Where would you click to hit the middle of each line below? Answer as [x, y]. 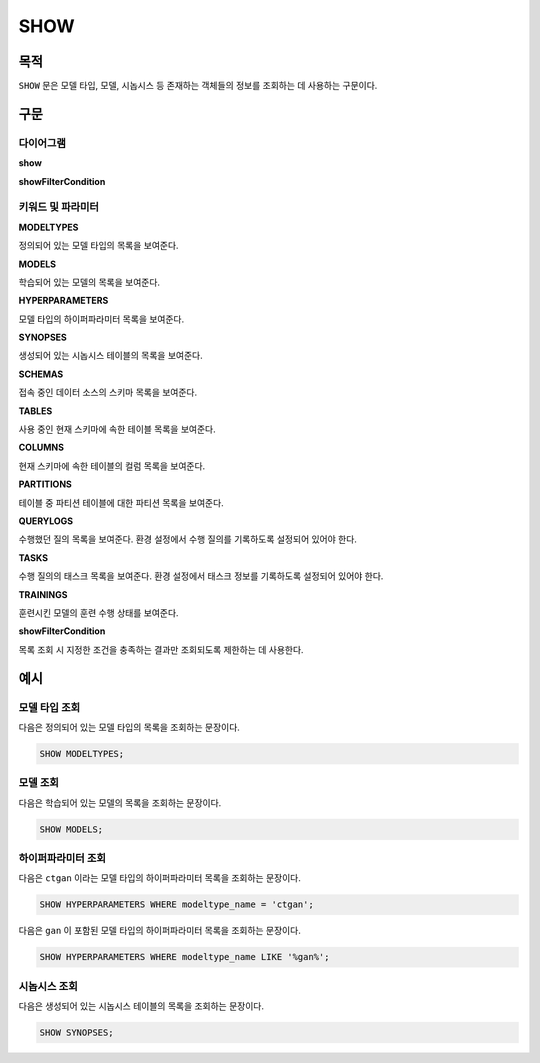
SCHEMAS [41, 374]
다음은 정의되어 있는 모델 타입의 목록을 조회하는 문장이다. [129, 727]
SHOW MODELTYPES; [82, 753]
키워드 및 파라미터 [59, 207]
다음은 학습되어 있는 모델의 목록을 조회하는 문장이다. [120, 802]
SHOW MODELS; [71, 829]
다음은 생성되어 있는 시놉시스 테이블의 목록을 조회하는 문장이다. [141, 1006]
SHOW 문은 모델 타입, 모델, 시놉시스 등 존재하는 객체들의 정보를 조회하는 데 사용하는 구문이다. [198, 86]
